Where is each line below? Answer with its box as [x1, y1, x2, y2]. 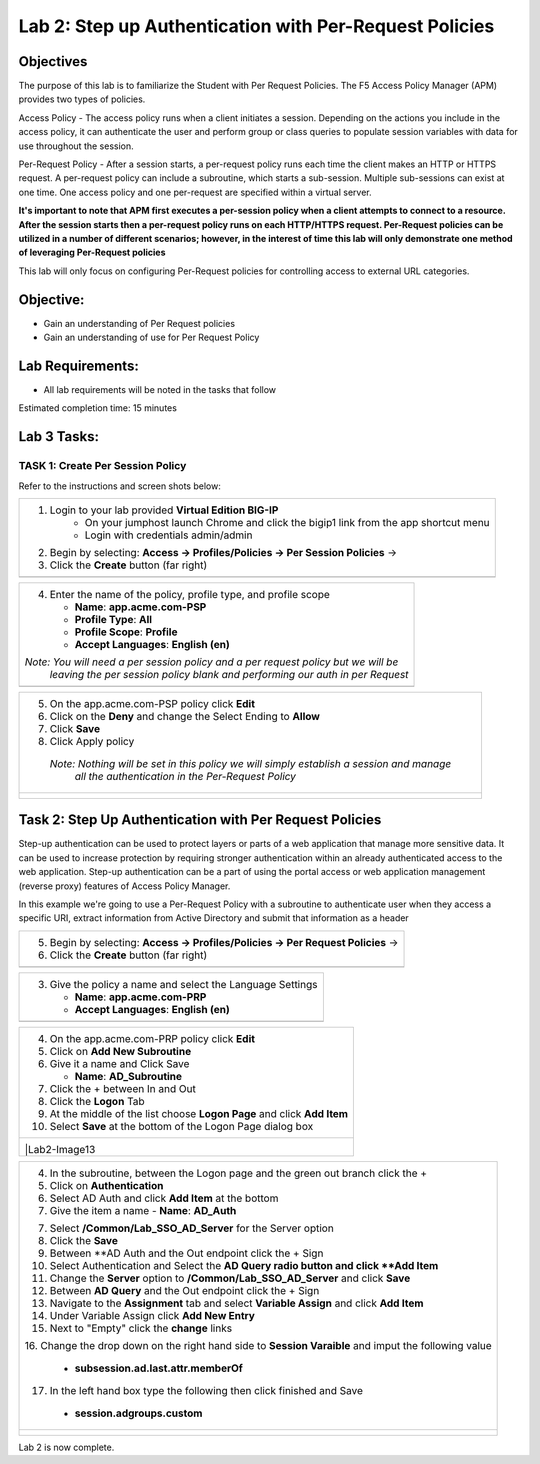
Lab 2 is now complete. [18, 1441, 115, 1453]
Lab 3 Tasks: [18, 428, 100, 445]
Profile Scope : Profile [74, 625, 178, 639]
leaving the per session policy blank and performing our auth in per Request [49, 667, 409, 681]
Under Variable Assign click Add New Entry [49, 1308, 255, 1322]
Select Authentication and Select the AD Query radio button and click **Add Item [49, 1258, 439, 1272]
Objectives [18, 53, 88, 70]
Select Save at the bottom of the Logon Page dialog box [49, 1119, 314, 1133]
